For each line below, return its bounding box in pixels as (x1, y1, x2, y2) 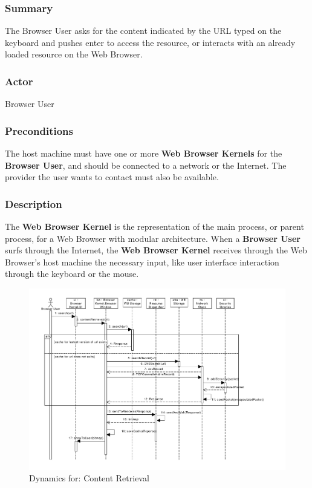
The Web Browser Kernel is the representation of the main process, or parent (5, 220, 304, 233)
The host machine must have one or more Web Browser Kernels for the (5, 147, 282, 160)
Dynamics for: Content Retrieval (29, 472, 149, 484)
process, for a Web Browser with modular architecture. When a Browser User (5, 232, 301, 244)
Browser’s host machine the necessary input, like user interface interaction (5, 255, 279, 268)
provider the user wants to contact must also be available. (5, 171, 219, 183)
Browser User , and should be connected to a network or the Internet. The (5, 158, 287, 171)
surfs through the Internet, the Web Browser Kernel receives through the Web (5, 244, 307, 256)
